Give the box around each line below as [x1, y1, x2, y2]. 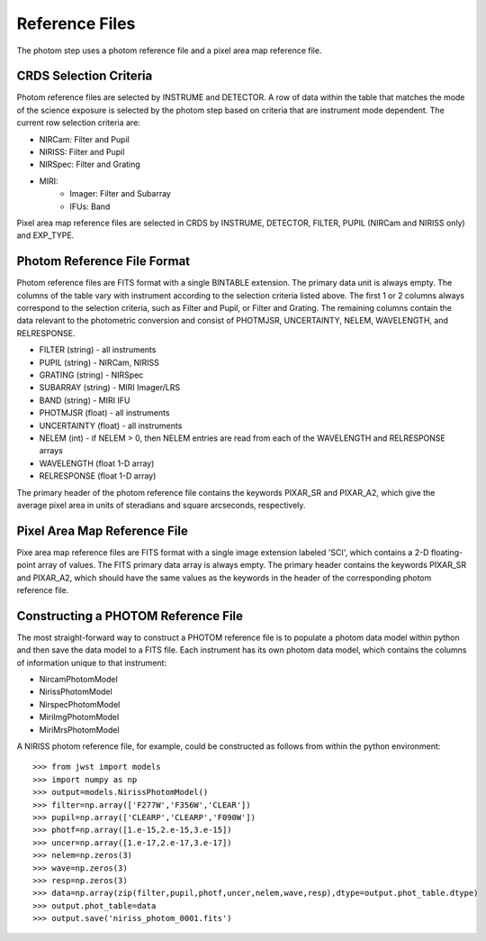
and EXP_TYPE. [16, 230, 75, 241]
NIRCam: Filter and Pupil [39, 133, 130, 144]
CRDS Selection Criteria [16, 69, 153, 84]
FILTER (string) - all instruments [39, 344, 157, 355]
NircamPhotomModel [39, 674, 119, 685]
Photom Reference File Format [16, 253, 191, 270]
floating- [430, 546, 463, 558]
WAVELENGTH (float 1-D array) [39, 458, 155, 469]
